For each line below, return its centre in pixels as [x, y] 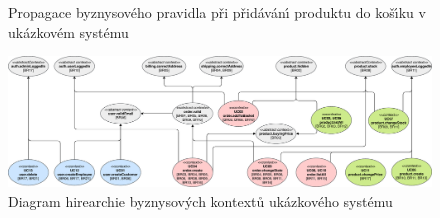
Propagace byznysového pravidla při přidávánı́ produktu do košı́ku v [217, 12]
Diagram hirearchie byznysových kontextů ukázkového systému [200, 201]
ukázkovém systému [68, 31]
